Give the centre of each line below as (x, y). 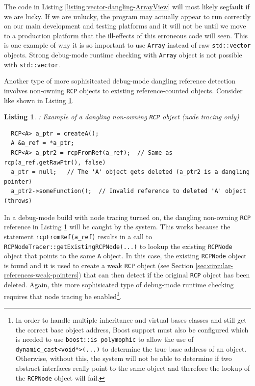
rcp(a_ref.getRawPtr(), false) (55, 162)
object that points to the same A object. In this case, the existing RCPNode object (125, 256)
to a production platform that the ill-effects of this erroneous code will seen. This (126, 35)
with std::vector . (32, 64)
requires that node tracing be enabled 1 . (63, 295)
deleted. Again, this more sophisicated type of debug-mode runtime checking (119, 285)
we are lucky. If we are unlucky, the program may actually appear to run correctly (127, 16)
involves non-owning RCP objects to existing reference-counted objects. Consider (123, 90)
